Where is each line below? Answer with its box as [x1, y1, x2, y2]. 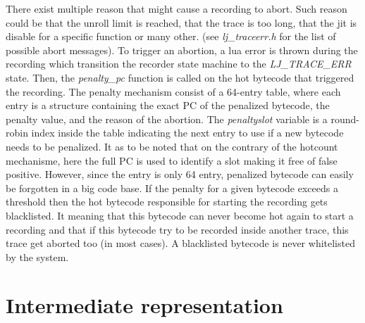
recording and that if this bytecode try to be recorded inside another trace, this [6, 222, 349, 236]
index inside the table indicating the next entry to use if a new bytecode [31, 125, 344, 140]
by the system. [6, 249, 69, 264]
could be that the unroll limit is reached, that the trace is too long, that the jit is [6, 15, 357, 30]
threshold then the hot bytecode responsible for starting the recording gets [6, 194, 328, 209]
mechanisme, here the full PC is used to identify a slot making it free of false [6, 153, 338, 167]
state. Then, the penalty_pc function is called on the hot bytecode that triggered [6, 70, 354, 84]
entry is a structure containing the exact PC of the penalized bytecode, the [6, 98, 330, 113]
